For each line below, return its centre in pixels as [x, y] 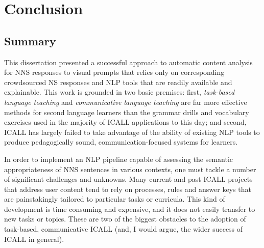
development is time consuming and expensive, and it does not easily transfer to [130, 209]
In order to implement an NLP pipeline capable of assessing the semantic [119, 159]
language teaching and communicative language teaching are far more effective [126, 102]
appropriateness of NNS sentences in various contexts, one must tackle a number [130, 169]
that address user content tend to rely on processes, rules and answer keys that [128, 189]
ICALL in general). [34, 239]
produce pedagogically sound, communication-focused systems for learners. [121, 142]
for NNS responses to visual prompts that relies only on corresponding [114, 72]
